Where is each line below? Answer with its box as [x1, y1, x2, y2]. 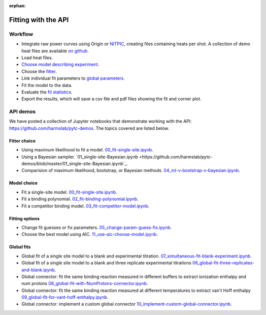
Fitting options [9, 215, 40, 221]
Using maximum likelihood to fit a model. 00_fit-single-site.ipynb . [21, 147, 154, 153]
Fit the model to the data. [21, 82, 72, 88]
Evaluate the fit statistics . [21, 89, 72, 95]
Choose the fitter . [21, 68, 57, 74]
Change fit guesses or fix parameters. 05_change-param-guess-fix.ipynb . [21, 224, 172, 230]
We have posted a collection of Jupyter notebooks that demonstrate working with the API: [9, 118, 192, 124]
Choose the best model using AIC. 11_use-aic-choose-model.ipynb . [21, 231, 158, 237]
